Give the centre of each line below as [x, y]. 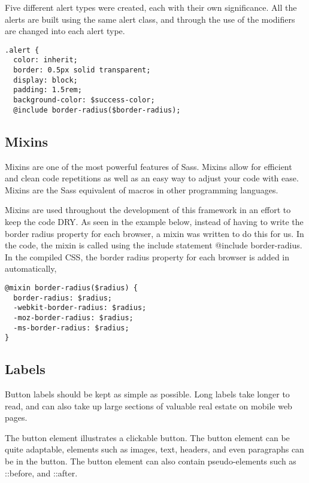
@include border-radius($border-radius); [97, 110]
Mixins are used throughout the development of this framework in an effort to [148, 210]
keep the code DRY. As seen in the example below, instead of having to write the [154, 221]
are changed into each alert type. [65, 31]
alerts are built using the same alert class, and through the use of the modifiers [150, 19]
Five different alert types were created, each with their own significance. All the [151, 7]
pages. [16, 417]
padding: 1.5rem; [48, 90]
